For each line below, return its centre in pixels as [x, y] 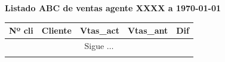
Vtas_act [99, 30]
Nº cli [21, 30]
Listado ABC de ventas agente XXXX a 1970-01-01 [113, 8]
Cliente [56, 30]
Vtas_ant [148, 30]
